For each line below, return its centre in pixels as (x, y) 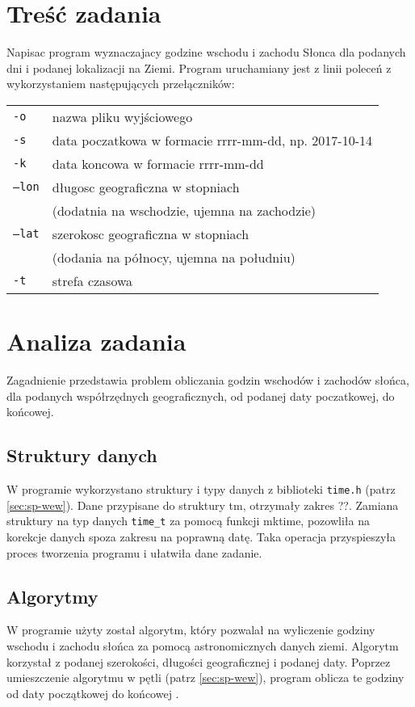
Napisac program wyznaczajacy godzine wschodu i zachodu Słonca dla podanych (206, 52)
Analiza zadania (96, 341)
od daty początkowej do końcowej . (93, 693)
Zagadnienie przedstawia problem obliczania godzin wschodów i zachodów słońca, (208, 380)
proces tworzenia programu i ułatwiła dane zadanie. (134, 552)
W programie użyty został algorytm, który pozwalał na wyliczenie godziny (191, 630)
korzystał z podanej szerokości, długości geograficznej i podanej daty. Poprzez (199, 661)
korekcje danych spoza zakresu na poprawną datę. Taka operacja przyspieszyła (201, 536)
